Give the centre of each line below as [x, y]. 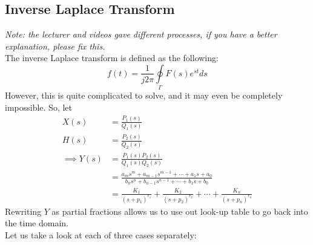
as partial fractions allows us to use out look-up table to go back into [180, 211]
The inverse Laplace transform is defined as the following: [112, 58]
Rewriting [23, 211]
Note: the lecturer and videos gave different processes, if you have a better [141, 34]
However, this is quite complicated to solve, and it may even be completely [144, 95]
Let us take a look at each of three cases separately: [101, 234]
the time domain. [37, 223]
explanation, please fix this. [55, 46]
